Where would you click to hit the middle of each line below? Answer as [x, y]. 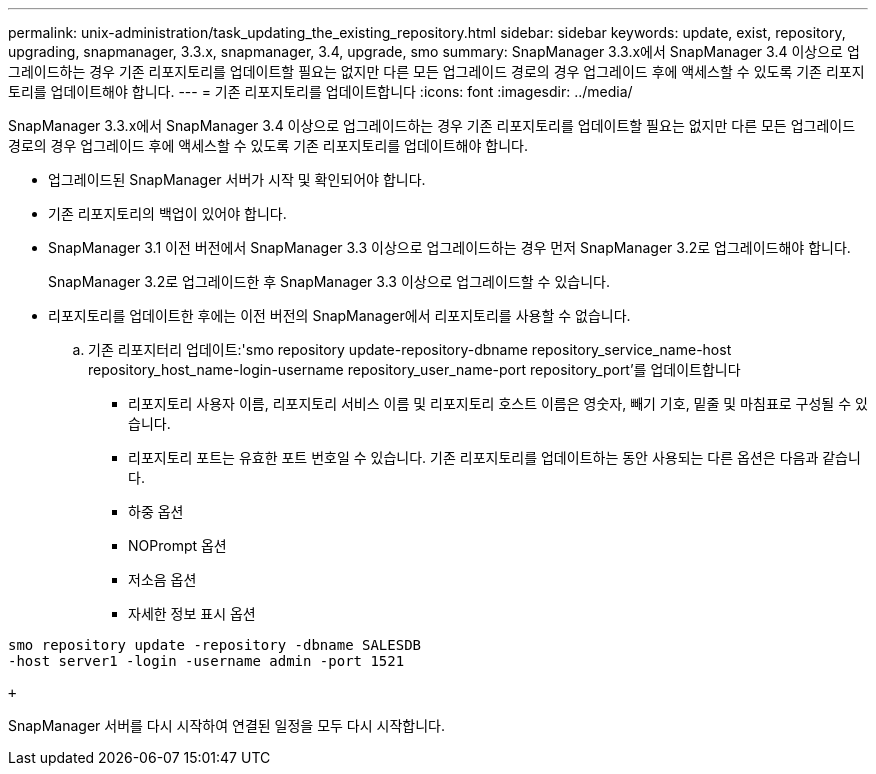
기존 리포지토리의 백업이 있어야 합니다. [167, 213]
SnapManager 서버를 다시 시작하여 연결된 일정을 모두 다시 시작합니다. [226, 725]
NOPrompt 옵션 [177, 545]
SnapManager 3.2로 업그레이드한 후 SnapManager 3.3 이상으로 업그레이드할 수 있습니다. [329, 281]
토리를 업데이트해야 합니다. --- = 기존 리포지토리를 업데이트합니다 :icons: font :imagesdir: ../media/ [320, 91]
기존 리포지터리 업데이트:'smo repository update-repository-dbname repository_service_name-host [410, 349]
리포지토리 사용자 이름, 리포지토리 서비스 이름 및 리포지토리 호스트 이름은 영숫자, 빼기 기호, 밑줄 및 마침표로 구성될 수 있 [498, 403]
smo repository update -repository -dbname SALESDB [215, 645]
